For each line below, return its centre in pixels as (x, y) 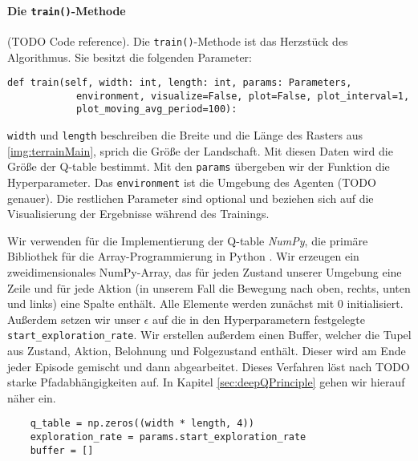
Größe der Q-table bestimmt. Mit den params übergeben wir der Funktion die (199, 166)
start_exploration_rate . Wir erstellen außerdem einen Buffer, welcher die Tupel (209, 335)
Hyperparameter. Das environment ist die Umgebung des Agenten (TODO (192, 182)
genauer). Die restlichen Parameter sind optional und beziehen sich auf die (191, 198)
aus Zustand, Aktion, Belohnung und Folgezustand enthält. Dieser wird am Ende (207, 351)
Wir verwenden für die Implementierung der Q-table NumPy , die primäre (188, 240)
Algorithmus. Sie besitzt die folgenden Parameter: (130, 57)
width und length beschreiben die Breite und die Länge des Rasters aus (185, 135)
